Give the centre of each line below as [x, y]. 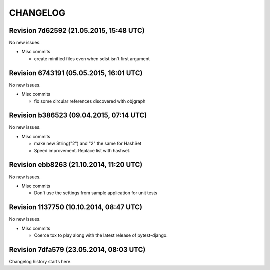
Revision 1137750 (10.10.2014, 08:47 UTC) [76, 207]
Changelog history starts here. [40, 261]
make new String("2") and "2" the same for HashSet [88, 143]
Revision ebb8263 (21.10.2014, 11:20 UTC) [76, 165]
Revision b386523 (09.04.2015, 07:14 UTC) [78, 116]
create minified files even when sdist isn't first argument [92, 59]
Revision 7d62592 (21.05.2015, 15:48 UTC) [77, 31]
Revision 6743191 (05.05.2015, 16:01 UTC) [76, 73]
